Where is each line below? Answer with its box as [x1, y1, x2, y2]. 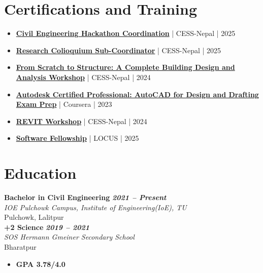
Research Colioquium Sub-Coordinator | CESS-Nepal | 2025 [16, 45, 221, 55]
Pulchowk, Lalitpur [4, 212, 64, 222]
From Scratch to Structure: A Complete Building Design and [16, 62, 235, 72]
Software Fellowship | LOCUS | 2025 [16, 133, 139, 143]
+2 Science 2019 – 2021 [4, 221, 90, 232]
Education [4, 163, 77, 183]
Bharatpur [4, 241, 37, 252]
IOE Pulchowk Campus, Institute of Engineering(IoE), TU [4, 202, 187, 212]
